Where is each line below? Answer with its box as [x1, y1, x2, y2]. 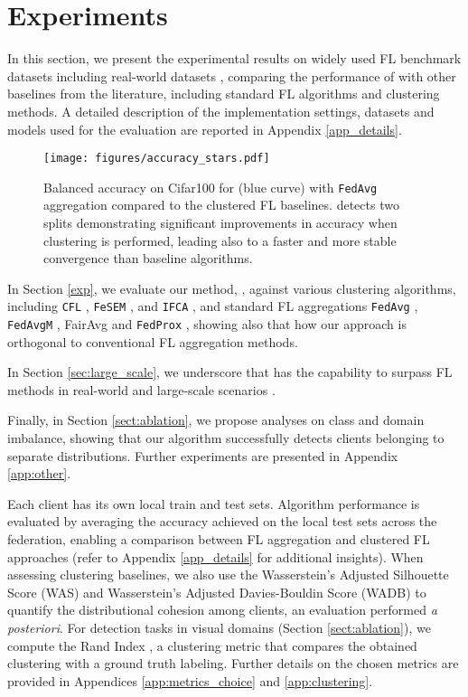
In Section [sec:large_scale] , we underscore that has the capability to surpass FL [7, 363, 453, 381]
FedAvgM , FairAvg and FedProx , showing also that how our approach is [7, 315, 407, 334]
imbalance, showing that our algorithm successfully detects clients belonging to [7, 429, 445, 447]
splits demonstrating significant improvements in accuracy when [43, 213, 398, 231]
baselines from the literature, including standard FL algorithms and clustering [7, 84, 440, 103]
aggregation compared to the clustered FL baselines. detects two [43, 195, 399, 214]
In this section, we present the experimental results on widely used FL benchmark [7, 49, 462, 68]
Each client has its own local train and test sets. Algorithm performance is [7, 494, 420, 513]
